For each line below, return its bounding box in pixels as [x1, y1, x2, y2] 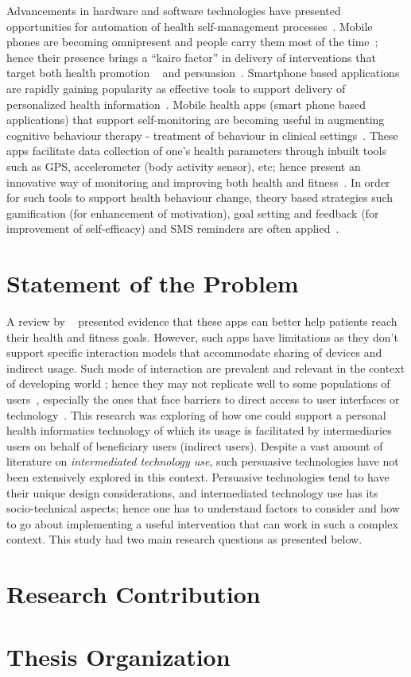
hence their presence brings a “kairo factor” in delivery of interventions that [6, 48, 376, 65]
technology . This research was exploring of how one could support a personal [6, 406, 386, 423]
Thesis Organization [6, 640, 231, 672]
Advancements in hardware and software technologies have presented [6, 2, 341, 18]
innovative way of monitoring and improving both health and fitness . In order [6, 173, 390, 190]
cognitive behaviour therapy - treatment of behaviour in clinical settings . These [6, 126, 398, 143]
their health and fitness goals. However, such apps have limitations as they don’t [6, 328, 398, 345]
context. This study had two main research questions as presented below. [6, 531, 363, 547]
